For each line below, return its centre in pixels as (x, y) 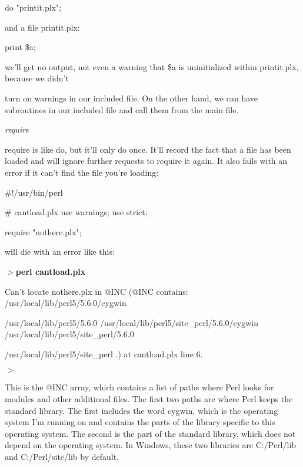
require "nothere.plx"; (43, 231)
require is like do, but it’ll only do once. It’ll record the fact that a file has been (148, 149)
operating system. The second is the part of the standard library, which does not (150, 433)
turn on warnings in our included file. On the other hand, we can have (131, 98)
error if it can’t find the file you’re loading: (82, 172)
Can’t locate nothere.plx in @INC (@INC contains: (96, 291)
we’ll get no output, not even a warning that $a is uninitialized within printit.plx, (152, 66)
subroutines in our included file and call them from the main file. (122, 109)
